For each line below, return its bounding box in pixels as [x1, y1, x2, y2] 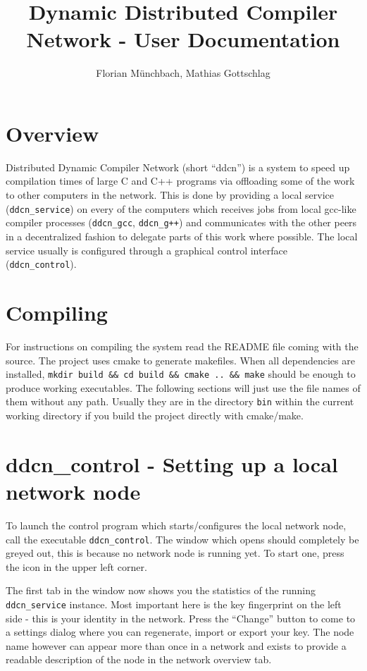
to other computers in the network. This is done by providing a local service [6, 187, 334, 202]
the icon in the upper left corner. [6, 559, 147, 574]
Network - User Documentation [26, 25, 340, 54]
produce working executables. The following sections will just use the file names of [6, 380, 361, 395]
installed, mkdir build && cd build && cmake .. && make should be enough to [6, 367, 356, 381]
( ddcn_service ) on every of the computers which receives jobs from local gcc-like [6, 201, 356, 216]
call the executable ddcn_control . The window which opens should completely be [6, 531, 359, 546]
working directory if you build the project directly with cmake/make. [6, 408, 304, 422]
